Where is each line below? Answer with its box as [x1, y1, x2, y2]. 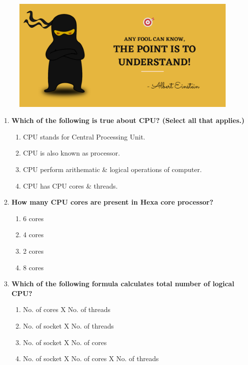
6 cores [23, 213, 44, 223]
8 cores [23, 262, 44, 272]
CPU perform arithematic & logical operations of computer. [23, 164, 202, 174]
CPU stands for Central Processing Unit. [23, 131, 145, 141]
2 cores [23, 245, 44, 256]
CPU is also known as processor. [23, 148, 120, 158]
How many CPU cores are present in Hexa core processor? [11, 197, 213, 207]
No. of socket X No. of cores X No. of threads [23, 353, 159, 364]
